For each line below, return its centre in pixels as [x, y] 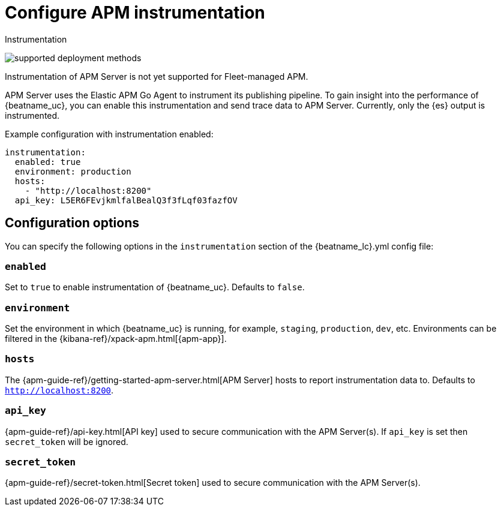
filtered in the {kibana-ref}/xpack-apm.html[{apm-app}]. [116, 339]
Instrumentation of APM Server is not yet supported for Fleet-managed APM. [157, 76]
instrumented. [32, 115]
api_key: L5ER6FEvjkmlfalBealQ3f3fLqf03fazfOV [126, 200]
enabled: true [48, 162]
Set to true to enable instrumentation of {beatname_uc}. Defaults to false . [155, 287]
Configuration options [72, 223]
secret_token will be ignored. [67, 441]
